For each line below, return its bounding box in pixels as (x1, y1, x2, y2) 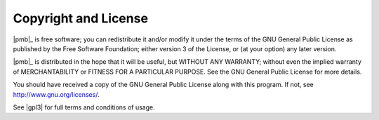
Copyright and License (13, 11, 149, 26)
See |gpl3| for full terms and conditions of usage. (13, 102, 155, 112)
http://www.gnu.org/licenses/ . (13, 90, 100, 98)
